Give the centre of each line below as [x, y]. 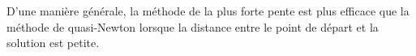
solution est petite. [53, 43]
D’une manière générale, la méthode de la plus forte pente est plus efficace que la [208, 11]
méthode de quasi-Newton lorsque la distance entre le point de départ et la [193, 26]
